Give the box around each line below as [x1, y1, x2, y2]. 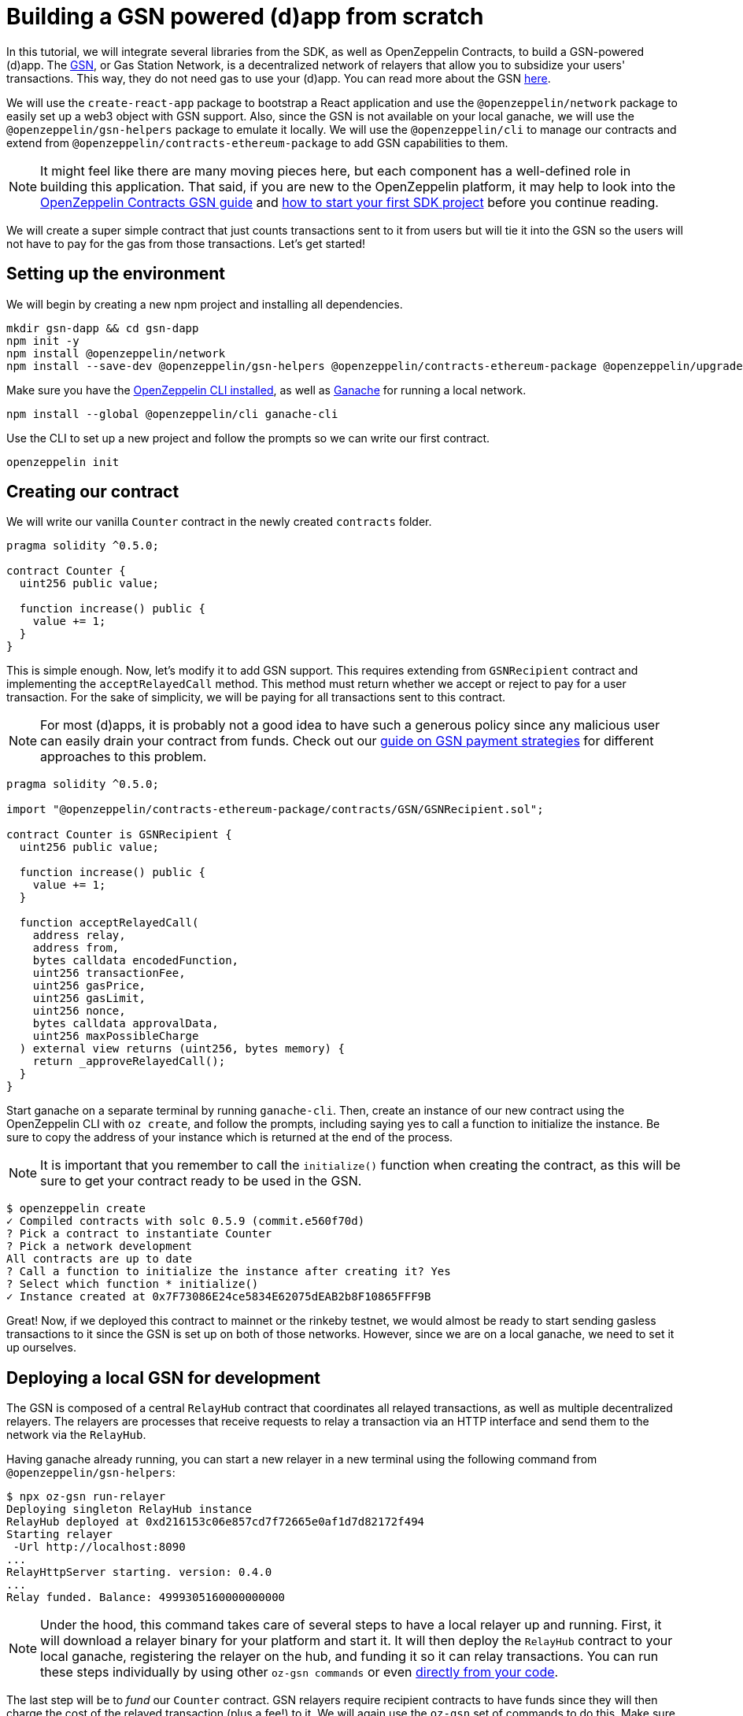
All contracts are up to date [6, 1252, 193, 1266]
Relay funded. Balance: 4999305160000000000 [6, 1591, 286, 1604]
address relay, [32, 929, 126, 942]
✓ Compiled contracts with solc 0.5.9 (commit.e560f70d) [6, 1215, 365, 1228]
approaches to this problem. [40, 749, 207, 765]
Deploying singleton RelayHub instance [6, 1503, 252, 1516]
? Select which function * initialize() [6, 1278, 259, 1291]
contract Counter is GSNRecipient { [6, 828, 232, 841]
